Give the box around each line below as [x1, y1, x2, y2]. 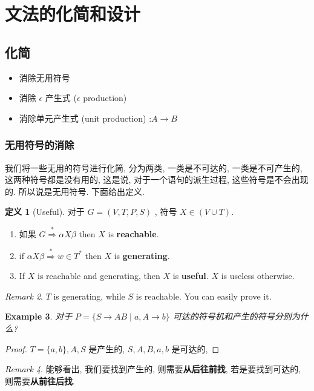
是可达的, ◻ [171, 342, 220, 355]
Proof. [5, 342, 27, 355]
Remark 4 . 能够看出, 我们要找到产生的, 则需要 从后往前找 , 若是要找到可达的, [5, 363, 301, 375]
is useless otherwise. [221, 269, 295, 282]
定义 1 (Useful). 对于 [5, 205, 85, 218]
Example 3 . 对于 [5, 310, 73, 323]
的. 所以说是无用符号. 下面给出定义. [5, 185, 145, 197]
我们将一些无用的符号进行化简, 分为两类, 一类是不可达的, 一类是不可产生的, [5, 161, 303, 174]
